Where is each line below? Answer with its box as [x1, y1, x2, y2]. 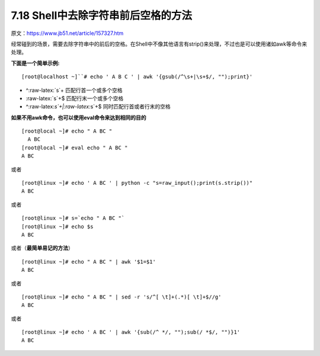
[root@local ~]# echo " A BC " [21, 128, 113, 134]
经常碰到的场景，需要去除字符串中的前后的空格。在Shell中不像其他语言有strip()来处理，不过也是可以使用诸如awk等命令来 [11, 40, 308, 47]
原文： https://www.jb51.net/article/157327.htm [11, 30, 124, 37]
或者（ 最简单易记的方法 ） [11, 245, 73, 252]
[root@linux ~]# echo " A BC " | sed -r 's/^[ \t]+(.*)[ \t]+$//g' [21, 293, 222, 300]
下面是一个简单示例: [11, 59, 60, 66]
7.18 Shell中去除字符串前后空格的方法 [11, 9, 193, 22]
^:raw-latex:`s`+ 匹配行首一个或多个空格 [25, 86, 123, 94]
